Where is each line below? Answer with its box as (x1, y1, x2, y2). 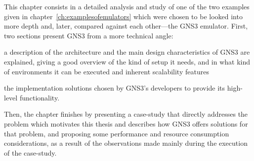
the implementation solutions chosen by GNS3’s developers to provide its (4, 83, 225, 93)
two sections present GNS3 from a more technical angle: (4, 30, 173, 40)
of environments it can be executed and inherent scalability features (4, 66, 209, 76)
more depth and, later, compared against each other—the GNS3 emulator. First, (4, 21, 248, 31)
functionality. (19, 92, 60, 102)
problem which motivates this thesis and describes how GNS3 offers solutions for (4, 118, 248, 129)
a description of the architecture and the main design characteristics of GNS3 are (4, 47, 250, 57)
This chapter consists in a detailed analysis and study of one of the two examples (4, 1, 250, 11)
